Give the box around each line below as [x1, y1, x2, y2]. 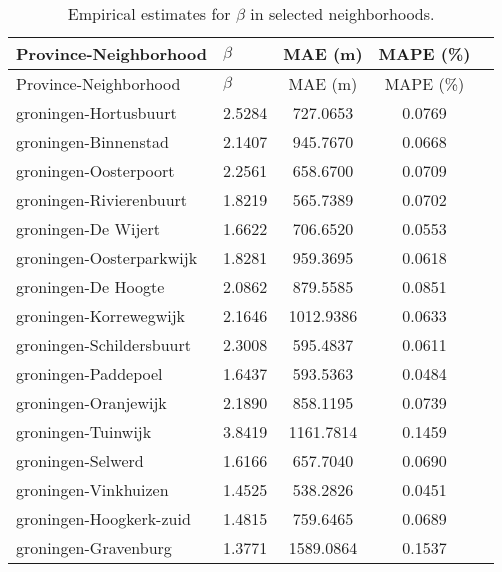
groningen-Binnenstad [16, 130, 169, 153]
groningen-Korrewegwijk [16, 304, 186, 327]
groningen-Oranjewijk [16, 391, 167, 414]
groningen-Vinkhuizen [16, 478, 169, 501]
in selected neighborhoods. [250, 2, 435, 25]
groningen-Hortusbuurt [16, 101, 177, 124]
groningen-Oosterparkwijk [16, 246, 198, 269]
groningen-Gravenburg [16, 536, 172, 559]
